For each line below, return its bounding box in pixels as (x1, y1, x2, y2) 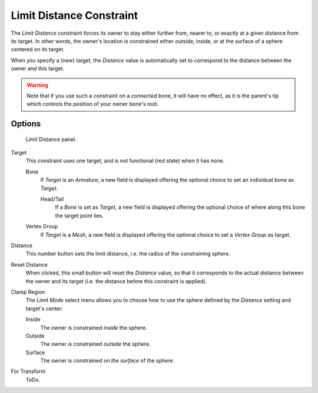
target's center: (25, 304, 63, 312)
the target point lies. (55, 212, 104, 219)
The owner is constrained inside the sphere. (40, 324, 147, 331)
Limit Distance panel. (25, 136, 77, 143)
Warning (26, 81, 48, 89)
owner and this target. (11, 65, 65, 72)
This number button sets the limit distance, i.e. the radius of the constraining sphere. (25, 250, 231, 257)
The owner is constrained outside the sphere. (40, 340, 151, 348)
